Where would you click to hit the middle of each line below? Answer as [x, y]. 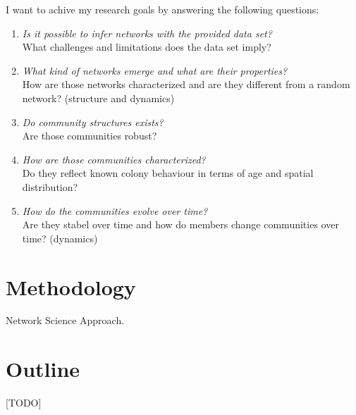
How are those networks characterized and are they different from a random [186, 84]
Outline [43, 369]
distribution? [50, 186]
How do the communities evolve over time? [115, 210]
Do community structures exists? [93, 122]
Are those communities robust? [90, 136]
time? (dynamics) [60, 238]
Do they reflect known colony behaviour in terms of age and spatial [168, 173]
